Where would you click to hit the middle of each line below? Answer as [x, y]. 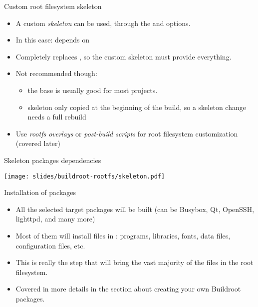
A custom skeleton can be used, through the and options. [103, 23]
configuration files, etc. [50, 245]
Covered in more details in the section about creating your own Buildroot [128, 289]
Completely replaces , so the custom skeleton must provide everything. [124, 56]
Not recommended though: [56, 73]
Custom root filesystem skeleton [53, 6]
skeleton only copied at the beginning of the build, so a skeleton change [137, 107]
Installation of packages [40, 192]
